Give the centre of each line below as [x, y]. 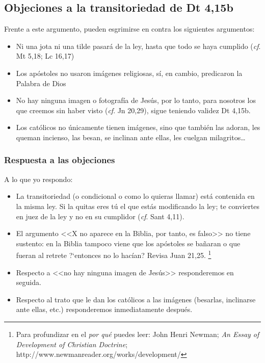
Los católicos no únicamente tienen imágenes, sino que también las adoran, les [138, 127]
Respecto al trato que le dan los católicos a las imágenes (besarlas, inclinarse [136, 299]
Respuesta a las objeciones [60, 160]
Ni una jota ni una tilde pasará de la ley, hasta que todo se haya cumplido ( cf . [138, 46]
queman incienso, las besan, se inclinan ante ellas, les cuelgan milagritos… [131, 137]
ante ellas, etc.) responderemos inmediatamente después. [104, 309]
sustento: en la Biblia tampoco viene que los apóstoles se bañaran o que [128, 243]
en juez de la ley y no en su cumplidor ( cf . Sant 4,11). [100, 216]
